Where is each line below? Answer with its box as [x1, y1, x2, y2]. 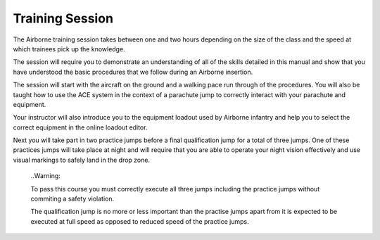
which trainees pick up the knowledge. [13, 44, 126, 53]
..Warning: [30, 172, 61, 180]
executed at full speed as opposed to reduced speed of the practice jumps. [30, 217, 249, 225]
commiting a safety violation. [30, 194, 115, 203]
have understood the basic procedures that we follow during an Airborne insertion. [13, 68, 253, 76]
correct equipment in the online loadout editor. [13, 123, 148, 132]
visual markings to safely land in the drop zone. [13, 156, 151, 164]
